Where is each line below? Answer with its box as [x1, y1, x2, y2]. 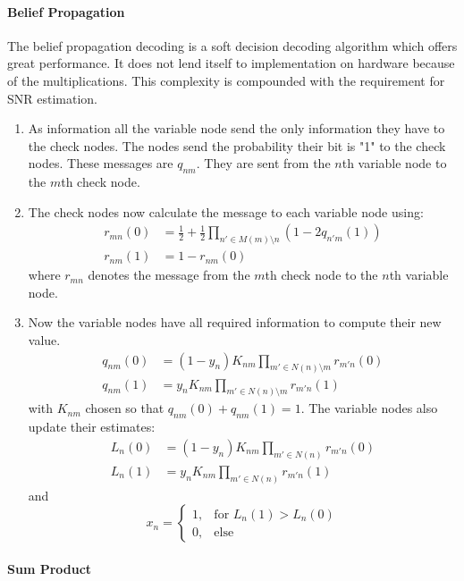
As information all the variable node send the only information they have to [28, 119, 445, 138]
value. [28, 331, 61, 349]
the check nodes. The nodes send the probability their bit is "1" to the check [28, 136, 446, 155]
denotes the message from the [88, 265, 250, 284]
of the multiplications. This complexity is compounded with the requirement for [7, 71, 445, 89]
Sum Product [7, 559, 92, 577]
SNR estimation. [7, 88, 97, 107]
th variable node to [342, 154, 447, 173]
